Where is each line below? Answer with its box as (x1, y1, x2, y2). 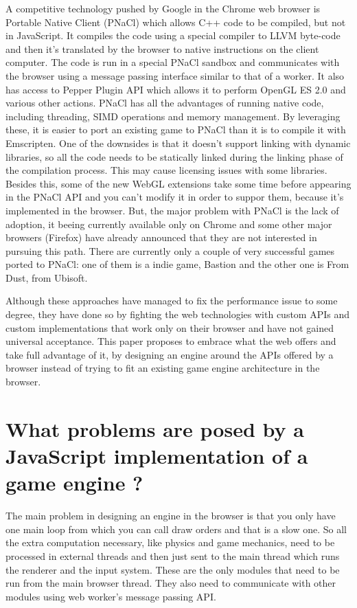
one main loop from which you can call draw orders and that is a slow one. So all (5, 521, 347, 536)
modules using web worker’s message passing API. (5, 589, 216, 603)
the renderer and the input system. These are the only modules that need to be (5, 562, 340, 576)
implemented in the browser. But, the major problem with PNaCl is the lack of (5, 203, 339, 217)
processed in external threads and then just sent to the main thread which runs (5, 548, 340, 563)
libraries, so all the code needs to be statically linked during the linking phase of (5, 149, 343, 164)
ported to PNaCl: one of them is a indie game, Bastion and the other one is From (5, 257, 349, 271)
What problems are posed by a (5, 414, 304, 442)
